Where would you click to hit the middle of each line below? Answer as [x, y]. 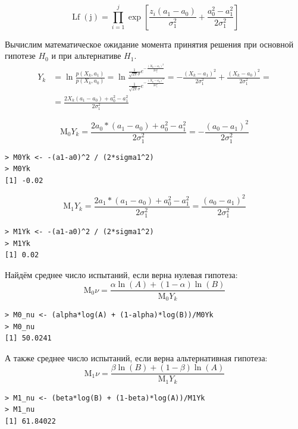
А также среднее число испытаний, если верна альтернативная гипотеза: [136, 357]
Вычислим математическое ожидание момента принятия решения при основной [149, 44]
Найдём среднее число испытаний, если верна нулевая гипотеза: [121, 274]
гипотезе [20, 56]
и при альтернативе [86, 56]
